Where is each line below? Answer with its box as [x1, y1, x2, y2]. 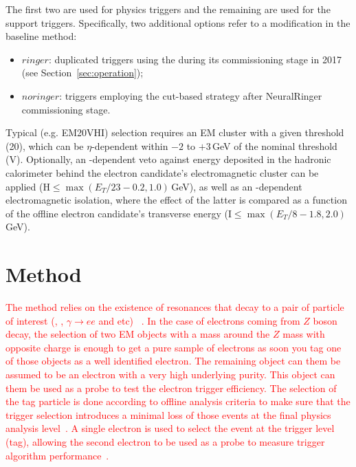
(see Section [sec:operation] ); [21, 65, 144, 80]
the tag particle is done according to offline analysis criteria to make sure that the [5, 394, 351, 409]
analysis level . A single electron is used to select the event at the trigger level [5, 421, 335, 435]
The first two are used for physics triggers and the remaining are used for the [5, 2, 331, 16]
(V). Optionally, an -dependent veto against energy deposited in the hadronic [5, 152, 331, 166]
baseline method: [5, 29, 77, 43]
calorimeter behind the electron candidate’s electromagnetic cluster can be [5, 165, 319, 180]
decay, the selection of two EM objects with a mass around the [5, 327, 270, 341]
